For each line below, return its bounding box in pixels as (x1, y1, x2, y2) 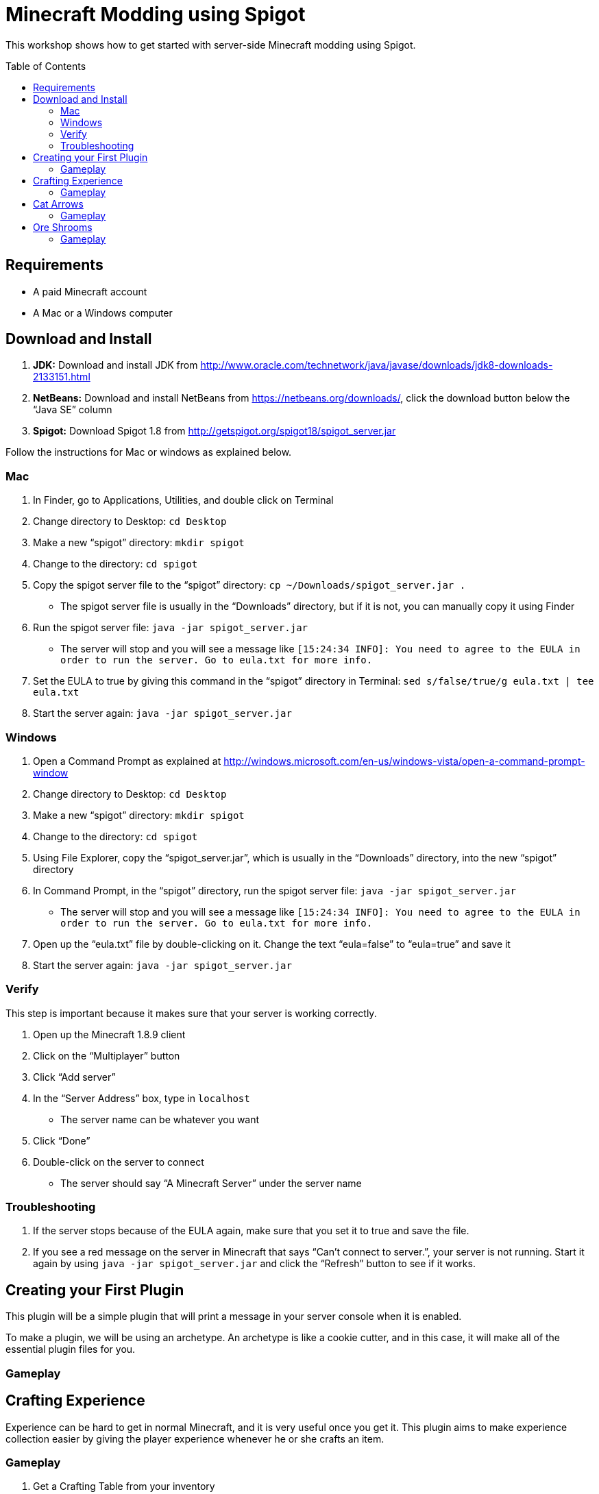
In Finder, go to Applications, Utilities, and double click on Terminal (33, 494, 334, 506)
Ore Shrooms (33, 221, 93, 233)
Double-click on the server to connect (33, 1155, 204, 1168)
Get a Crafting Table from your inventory (33, 1480, 215, 1493)
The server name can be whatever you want (60, 1113, 260, 1125)
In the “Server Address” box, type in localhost (33, 1092, 250, 1104)
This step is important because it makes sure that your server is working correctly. (5, 1007, 377, 1019)
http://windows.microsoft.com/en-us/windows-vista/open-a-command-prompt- (223, 755, 585, 767)
